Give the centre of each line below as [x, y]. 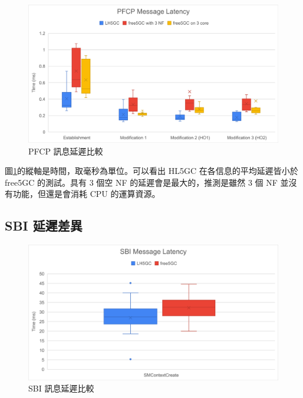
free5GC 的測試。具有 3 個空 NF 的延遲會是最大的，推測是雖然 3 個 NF [141, 182]
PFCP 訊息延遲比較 [66, 151]
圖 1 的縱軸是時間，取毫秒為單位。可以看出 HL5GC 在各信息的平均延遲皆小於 [151, 171]
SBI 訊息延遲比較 [61, 388]
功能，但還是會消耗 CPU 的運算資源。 [86, 194]
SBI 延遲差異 [44, 226]
